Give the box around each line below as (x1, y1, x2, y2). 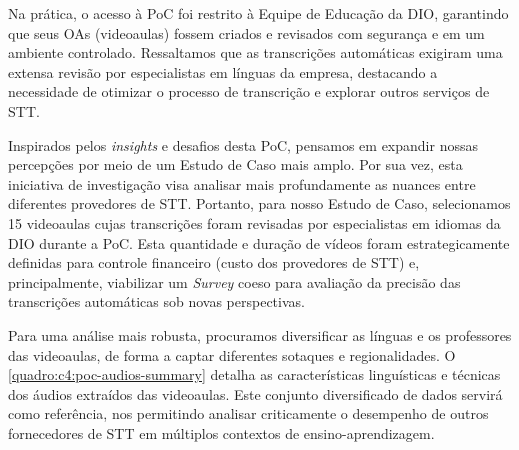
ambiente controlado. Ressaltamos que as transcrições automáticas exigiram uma (8, 42, 503, 63)
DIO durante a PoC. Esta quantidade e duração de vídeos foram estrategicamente (8, 232, 510, 253)
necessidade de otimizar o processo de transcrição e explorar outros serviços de (8, 81, 490, 102)
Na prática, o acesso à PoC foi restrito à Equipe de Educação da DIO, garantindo (8, 3, 509, 23)
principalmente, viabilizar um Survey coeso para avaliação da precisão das (8, 271, 461, 292)
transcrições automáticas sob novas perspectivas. (8, 291, 305, 312)
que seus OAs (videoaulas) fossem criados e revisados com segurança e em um (8, 22, 485, 43)
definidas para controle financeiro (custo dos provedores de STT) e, (8, 252, 420, 273)
